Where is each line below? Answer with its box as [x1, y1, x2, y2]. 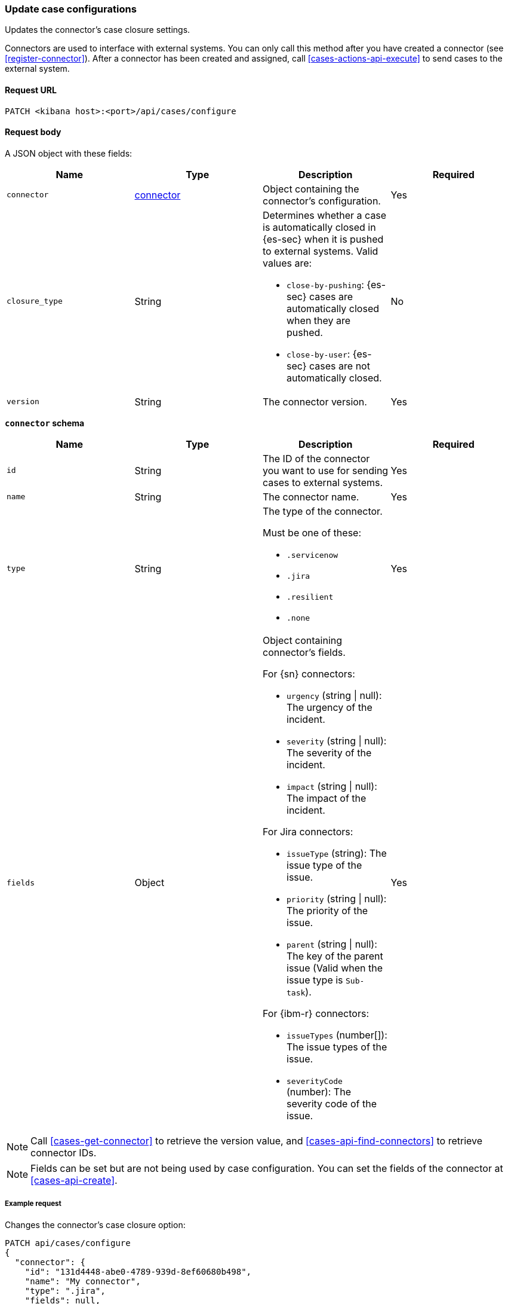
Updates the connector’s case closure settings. [5, 25, 190, 35]
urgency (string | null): [287, 689, 382, 701]
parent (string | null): [287, 937, 377, 950]
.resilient [287, 592, 334, 601]
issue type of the [287, 859, 362, 871]
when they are [287, 314, 351, 326]
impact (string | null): [287, 780, 377, 792]
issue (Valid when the [287, 961, 383, 974]
